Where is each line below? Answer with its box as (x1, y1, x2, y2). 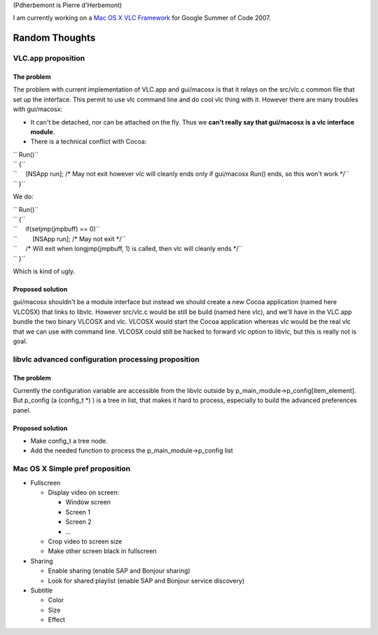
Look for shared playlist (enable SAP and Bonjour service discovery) (48, 576, 245, 585)
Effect (48, 615, 66, 624)
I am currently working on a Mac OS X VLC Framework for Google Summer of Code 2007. (13, 14, 271, 22)
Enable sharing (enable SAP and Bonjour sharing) (48, 566, 190, 575)
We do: (13, 192, 34, 201)
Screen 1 (65, 508, 91, 516)
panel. (13, 406, 31, 414)
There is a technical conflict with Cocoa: (30, 137, 147, 146)
